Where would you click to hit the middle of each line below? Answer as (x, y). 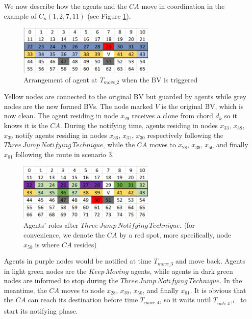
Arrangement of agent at (61, 79)
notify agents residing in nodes (61, 135)
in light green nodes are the (45, 271)
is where (47, 244)
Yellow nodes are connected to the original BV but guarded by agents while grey (125, 96)
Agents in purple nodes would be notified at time (78, 261)
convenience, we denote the (64, 235)
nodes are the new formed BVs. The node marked (78, 106)
